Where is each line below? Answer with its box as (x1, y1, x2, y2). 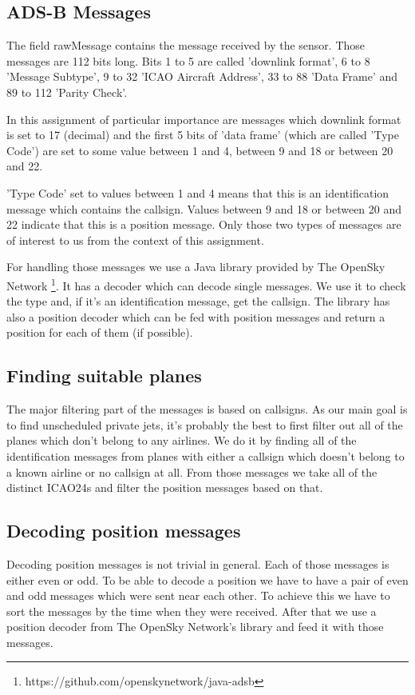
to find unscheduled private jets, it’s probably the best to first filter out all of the (6, 416, 403, 433)
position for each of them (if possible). (6, 324, 193, 341)
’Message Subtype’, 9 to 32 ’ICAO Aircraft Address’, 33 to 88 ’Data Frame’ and (6, 68, 398, 85)
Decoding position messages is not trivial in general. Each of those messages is (6, 555, 389, 572)
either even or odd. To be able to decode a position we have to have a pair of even (6, 571, 409, 588)
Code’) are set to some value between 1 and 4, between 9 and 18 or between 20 (6, 142, 393, 158)
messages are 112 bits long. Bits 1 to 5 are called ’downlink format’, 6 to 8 (6, 52, 370, 69)
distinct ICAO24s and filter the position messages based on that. (6, 479, 323, 496)
